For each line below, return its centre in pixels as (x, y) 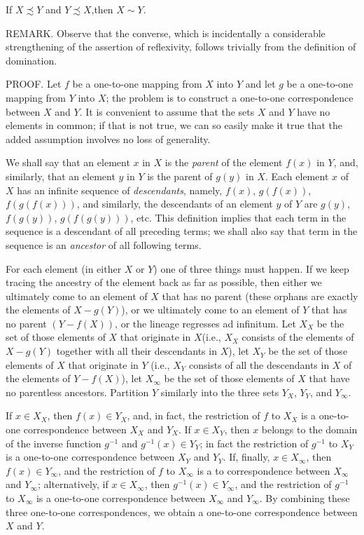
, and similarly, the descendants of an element (175, 204)
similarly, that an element (61, 176)
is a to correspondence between (264, 470)
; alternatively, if (73, 484)
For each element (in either (64, 268)
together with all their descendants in (136, 351)
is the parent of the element (224, 162)
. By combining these (304, 498)
